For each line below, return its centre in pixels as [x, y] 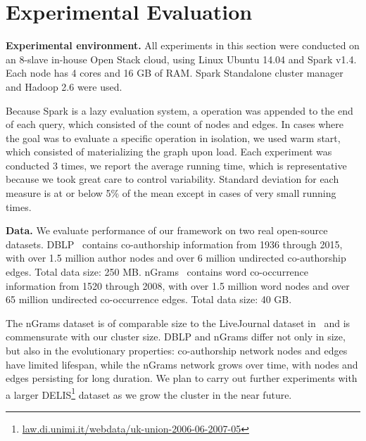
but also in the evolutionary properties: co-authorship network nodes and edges [177, 350]
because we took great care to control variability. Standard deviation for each [172, 179]
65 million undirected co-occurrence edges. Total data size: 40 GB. [149, 299]
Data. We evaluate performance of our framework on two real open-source [167, 230]
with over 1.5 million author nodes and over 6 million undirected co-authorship [176, 258]
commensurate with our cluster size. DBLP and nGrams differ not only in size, [176, 337]
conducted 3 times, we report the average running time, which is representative [176, 165]
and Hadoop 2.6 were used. [64, 86]
